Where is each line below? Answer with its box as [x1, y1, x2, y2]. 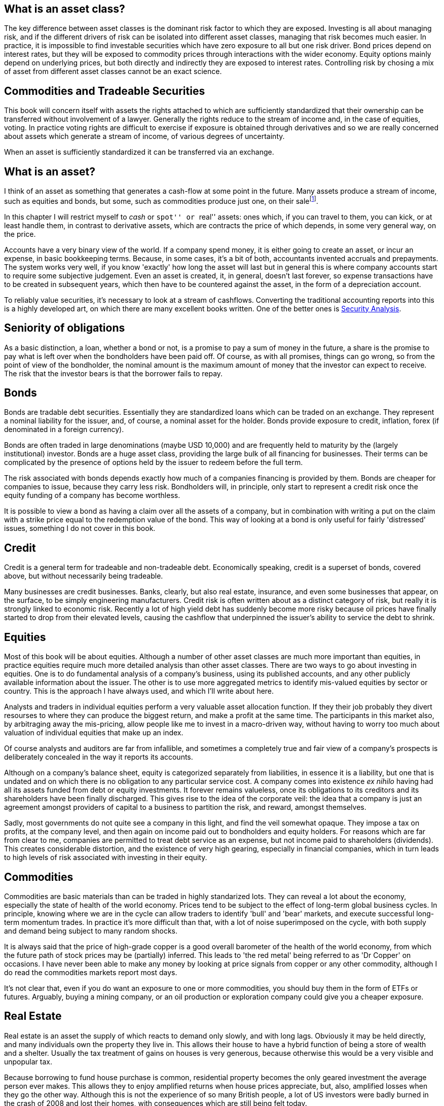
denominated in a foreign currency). [4, 425, 124, 434]
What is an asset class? [4, 3, 125, 15]
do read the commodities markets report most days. [4, 968, 177, 977]
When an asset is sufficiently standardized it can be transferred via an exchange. [4, 148, 274, 157]
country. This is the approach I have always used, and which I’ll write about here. [4, 687, 274, 696]
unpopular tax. [4, 1057, 53, 1066]
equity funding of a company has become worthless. [4, 491, 180, 500]
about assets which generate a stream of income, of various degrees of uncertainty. [4, 132, 285, 141]
